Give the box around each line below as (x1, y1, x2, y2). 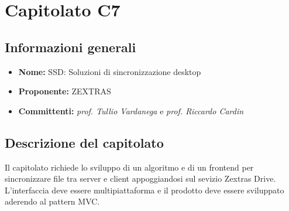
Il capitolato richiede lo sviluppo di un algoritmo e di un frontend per (5, 161, 254, 173)
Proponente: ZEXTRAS (18, 85, 111, 97)
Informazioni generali (5, 38, 136, 56)
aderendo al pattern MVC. (5, 195, 100, 207)
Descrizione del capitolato (5, 133, 164, 151)
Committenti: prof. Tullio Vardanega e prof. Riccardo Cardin (18, 104, 244, 117)
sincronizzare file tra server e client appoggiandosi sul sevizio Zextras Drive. (5, 172, 276, 185)
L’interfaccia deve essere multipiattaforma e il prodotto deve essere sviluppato (5, 183, 284, 196)
